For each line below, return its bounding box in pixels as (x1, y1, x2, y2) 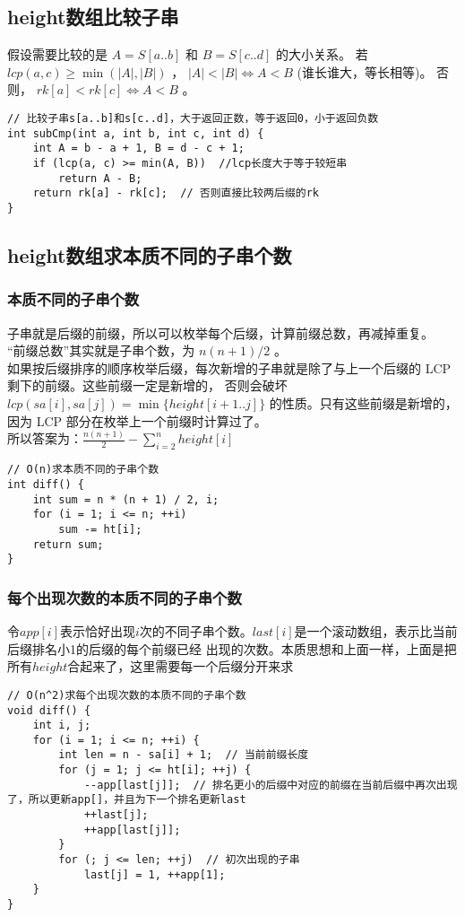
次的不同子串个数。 (139, 622, 253, 641)
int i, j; (32, 719, 91, 732)
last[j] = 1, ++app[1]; (83, 868, 226, 881)
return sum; (32, 537, 104, 551)
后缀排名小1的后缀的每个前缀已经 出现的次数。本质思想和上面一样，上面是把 (7, 639, 457, 658)
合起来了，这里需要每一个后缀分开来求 (67, 657, 294, 676)
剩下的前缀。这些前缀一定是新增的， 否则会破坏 (7, 376, 288, 395)
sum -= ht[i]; (58, 522, 142, 536)
